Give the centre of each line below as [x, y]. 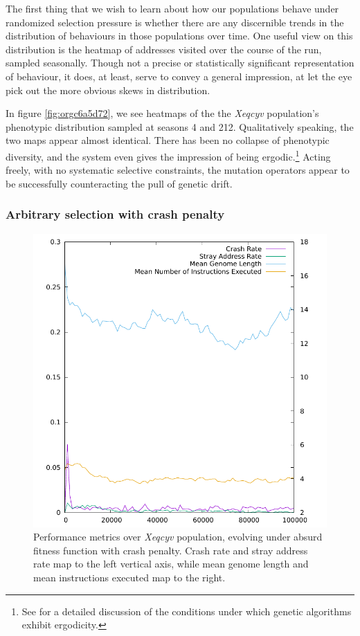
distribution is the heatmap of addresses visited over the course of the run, [164, 49]
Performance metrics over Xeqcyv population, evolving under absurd [178, 537]
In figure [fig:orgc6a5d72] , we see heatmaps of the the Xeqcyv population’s [162, 113]
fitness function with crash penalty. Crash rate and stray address [171, 550]
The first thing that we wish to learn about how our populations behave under [172, 8]
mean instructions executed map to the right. [129, 577]
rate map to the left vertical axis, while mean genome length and [171, 564]
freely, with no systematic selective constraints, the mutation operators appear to [178, 170]
